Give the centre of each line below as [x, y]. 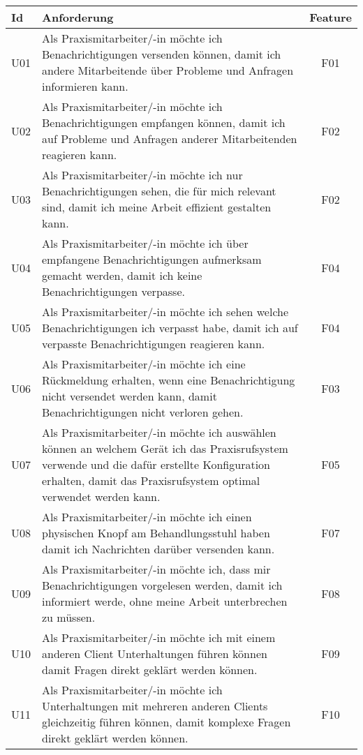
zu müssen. [69, 617]
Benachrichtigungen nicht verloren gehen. [143, 412]
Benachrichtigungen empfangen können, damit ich [164, 122]
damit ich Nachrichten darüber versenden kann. [158, 549]
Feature [331, 17]
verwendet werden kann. [101, 496]
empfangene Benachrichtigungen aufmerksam [152, 259]
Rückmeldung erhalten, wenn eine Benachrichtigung [169, 380]
